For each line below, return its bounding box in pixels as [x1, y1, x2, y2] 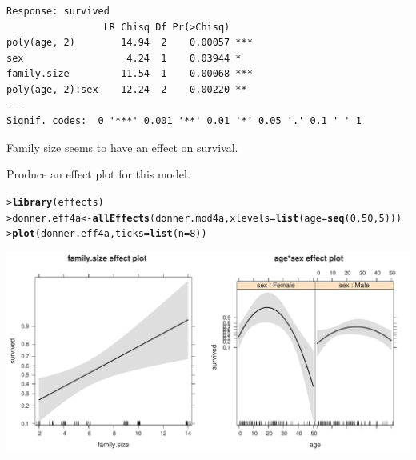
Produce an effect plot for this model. [6, 166, 190, 182]
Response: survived [6, 6, 110, 17]
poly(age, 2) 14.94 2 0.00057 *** [6, 37, 253, 49]
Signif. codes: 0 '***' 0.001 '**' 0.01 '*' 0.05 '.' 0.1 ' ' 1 [6, 115, 362, 127]
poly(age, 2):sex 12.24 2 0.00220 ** [6, 83, 247, 95]
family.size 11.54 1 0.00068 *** [6, 68, 253, 80]
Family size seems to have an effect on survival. [6, 138, 238, 155]
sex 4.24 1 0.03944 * [6, 52, 242, 64]
